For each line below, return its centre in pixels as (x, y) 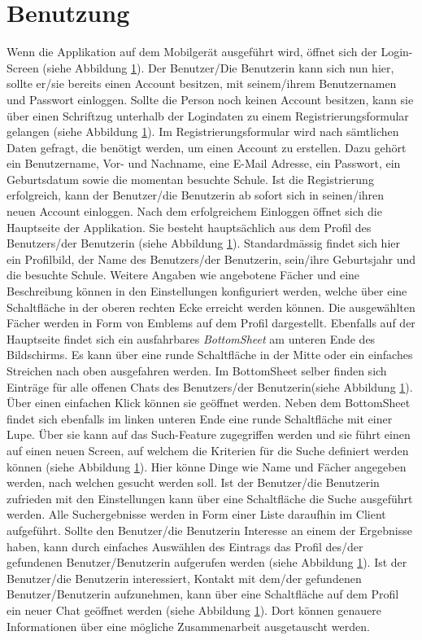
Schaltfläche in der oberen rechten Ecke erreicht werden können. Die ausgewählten (211, 307)
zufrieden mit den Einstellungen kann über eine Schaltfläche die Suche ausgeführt (210, 498)
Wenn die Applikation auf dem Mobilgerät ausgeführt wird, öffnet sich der (192, 52)
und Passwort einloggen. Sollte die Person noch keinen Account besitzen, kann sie (210, 99)
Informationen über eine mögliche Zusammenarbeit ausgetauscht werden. (188, 626)
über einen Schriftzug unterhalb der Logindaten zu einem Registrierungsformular (208, 115)
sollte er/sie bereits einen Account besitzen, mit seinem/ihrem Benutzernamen (202, 83)
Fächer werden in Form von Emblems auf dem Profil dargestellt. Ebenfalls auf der (211, 323)
